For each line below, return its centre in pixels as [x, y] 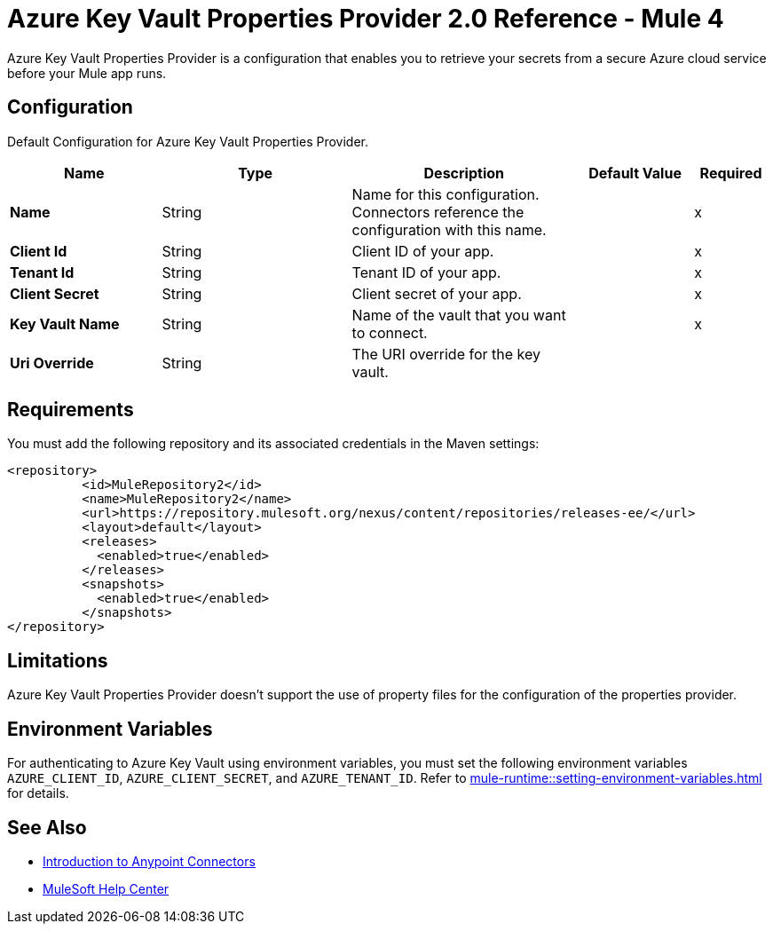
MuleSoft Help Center [106, 888]
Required [731, 173]
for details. [38, 793]
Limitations [58, 660]
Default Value [635, 173]
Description [464, 173]
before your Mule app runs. [87, 73]
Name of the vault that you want [459, 315]
